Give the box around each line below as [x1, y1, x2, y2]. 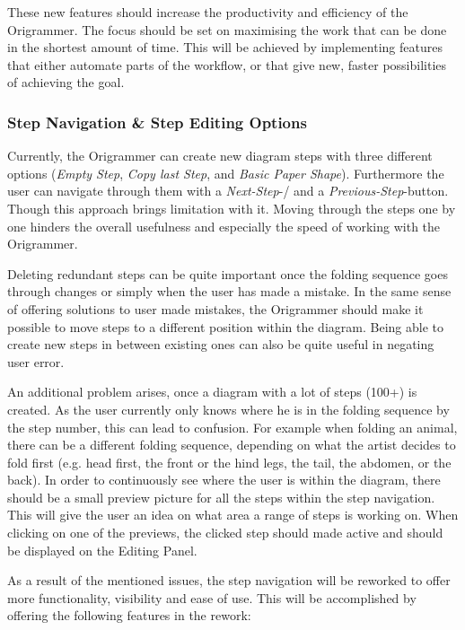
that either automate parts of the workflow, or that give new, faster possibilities [7, 55, 447, 74]
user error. [7, 352, 65, 371]
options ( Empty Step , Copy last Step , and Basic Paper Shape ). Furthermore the [7, 163, 444, 182]
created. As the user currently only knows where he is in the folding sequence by [7, 399, 450, 418]
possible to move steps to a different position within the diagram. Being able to [7, 317, 443, 336]
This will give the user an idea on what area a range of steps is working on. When [7, 505, 459, 524]
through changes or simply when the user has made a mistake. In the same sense [7, 282, 452, 301]
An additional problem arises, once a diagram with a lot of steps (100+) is [7, 382, 417, 401]
